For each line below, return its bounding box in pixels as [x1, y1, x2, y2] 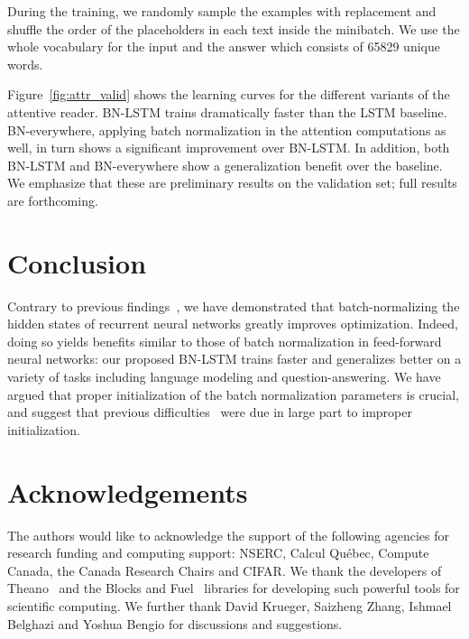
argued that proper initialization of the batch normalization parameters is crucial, [7, 384, 459, 403]
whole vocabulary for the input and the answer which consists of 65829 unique [7, 37, 440, 56]
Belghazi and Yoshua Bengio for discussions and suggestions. [7, 614, 343, 633]
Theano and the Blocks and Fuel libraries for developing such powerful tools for [7, 579, 460, 597]
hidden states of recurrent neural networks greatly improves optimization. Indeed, [7, 314, 458, 333]
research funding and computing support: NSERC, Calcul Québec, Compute [7, 543, 429, 562]
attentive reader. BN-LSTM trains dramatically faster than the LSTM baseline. [7, 102, 447, 121]
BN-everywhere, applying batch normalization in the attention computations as [7, 120, 446, 139]
